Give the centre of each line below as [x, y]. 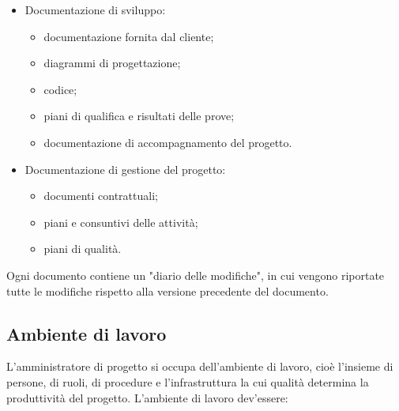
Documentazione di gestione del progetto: [125, 169]
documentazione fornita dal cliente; [129, 36]
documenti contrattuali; [101, 196]
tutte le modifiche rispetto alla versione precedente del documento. [168, 290]
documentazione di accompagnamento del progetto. [168, 142]
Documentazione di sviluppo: [95, 9]
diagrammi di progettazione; [112, 63]
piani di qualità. [83, 249]
